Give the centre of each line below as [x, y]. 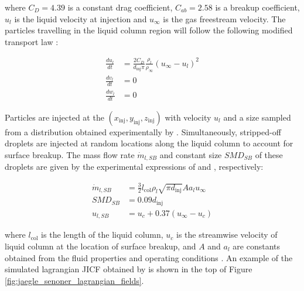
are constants [257, 246]
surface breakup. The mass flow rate [70, 155]
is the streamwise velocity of [227, 234]
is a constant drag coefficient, [120, 7]
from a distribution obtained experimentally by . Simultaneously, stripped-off [143, 131]
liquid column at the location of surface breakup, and [100, 246]
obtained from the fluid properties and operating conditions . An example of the [149, 257]
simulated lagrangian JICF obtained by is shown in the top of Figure [129, 269]
